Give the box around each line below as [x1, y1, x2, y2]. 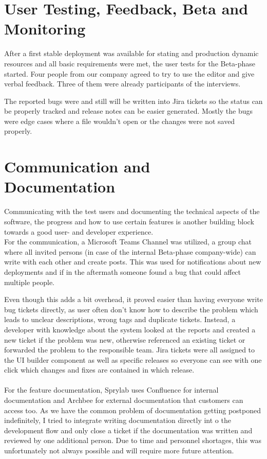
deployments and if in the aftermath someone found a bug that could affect [4, 266, 241, 277]
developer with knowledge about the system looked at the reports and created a [4, 324, 256, 334]
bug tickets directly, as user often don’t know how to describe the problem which [4, 304, 258, 314]
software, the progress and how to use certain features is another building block [4, 216, 254, 226]
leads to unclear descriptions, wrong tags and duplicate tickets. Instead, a [4, 314, 236, 325]
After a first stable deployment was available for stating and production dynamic [4, 48, 259, 59]
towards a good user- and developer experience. [4, 226, 154, 237]
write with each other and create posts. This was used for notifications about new [4, 256, 261, 267]
